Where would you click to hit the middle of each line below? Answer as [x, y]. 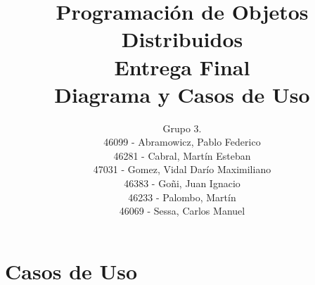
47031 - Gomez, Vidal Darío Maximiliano [182, 169]
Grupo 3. [182, 128]
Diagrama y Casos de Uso [182, 94]
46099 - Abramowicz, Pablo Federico [182, 142]
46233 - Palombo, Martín [182, 197]
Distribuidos [182, 39]
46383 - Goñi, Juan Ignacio [182, 183]
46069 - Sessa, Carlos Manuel [182, 211]
